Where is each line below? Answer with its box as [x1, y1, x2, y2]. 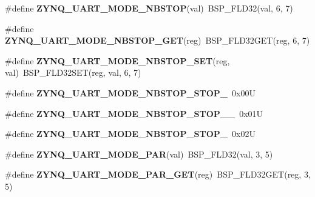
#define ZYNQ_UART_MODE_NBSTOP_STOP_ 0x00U [5, 86, 256, 99]
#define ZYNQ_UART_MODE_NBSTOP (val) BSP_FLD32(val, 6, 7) [5, 2, 293, 14]
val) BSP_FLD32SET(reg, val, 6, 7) [5, 66, 141, 79]
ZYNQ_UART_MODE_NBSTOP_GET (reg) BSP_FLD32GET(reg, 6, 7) [5, 34, 310, 47]
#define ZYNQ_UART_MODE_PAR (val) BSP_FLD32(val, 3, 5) [5, 147, 273, 160]
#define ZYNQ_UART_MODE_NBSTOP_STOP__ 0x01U [5, 107, 263, 119]
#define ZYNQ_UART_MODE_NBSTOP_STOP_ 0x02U [5, 127, 256, 140]
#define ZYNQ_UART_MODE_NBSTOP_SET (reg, [5, 54, 230, 67]
